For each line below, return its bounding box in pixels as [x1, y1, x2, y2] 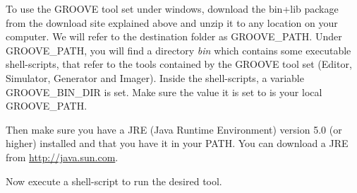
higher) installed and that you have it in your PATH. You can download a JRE [6, 136, 349, 151]
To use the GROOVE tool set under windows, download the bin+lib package [6, 1, 339, 16]
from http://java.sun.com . [6, 149, 119, 164]
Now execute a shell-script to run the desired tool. [6, 173, 222, 188]
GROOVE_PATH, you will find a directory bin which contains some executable [6, 42, 351, 57]
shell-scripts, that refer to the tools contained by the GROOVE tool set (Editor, [6, 57, 352, 71]
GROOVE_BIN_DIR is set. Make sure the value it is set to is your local [6, 84, 322, 99]
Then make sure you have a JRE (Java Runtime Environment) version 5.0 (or [6, 122, 342, 136]
